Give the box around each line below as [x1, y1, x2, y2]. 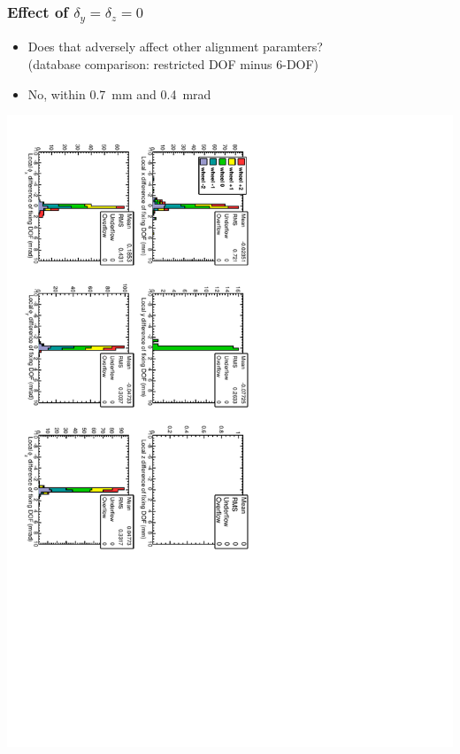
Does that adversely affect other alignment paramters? [27, 37, 323, 56]
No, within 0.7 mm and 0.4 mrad [27, 84, 211, 103]
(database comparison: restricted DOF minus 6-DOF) [27, 54, 319, 73]
